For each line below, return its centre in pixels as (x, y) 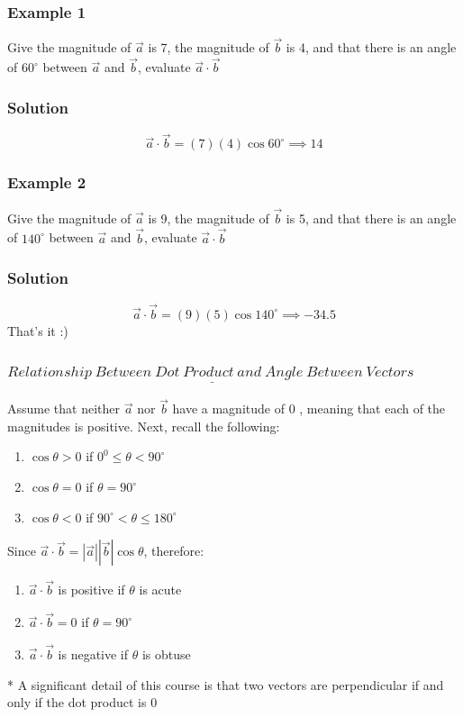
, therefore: (174, 551)
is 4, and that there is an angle (371, 47)
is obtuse (166, 654)
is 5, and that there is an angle (371, 218)
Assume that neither (64, 408)
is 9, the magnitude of (209, 218)
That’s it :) (38, 330)
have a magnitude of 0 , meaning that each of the (309, 408)
